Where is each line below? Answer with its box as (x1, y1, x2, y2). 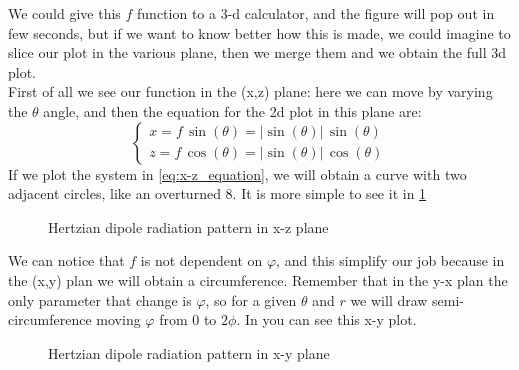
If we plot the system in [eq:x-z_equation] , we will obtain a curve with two (8, 163, 467, 184)
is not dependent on (140, 250, 263, 271)
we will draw (350, 289, 428, 310)
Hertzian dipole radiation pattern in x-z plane (48, 216, 329, 237)
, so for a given (205, 289, 297, 310)
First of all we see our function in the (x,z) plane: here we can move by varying (8, 81, 493, 102)
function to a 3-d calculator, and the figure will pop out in (137, 3, 495, 23)
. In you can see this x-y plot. (236, 309, 417, 330)
